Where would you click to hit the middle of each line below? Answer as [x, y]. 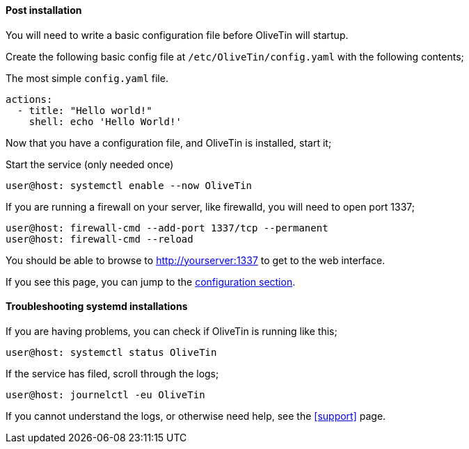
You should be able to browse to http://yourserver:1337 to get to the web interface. [196, 260]
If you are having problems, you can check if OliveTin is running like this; [172, 331]
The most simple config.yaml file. [87, 78]
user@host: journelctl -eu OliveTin [105, 394]
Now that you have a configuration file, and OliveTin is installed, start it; [169, 142]
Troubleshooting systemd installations [97, 307]
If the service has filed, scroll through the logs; [112, 373]
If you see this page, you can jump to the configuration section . [151, 281]
